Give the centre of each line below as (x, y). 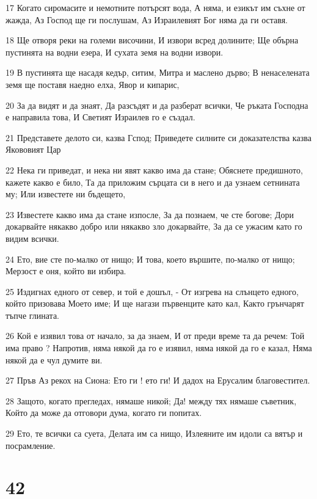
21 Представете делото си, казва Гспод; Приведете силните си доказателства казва (158, 137)
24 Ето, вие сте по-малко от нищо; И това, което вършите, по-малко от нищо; (150, 259)
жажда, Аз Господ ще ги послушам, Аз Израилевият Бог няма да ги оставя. (147, 19)
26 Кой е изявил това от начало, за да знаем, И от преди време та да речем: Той (155, 336)
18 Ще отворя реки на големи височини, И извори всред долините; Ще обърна (152, 40)
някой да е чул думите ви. (54, 359)
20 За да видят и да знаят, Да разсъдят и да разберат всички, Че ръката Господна (157, 105)
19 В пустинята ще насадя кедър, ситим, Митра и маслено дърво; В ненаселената (158, 72)
